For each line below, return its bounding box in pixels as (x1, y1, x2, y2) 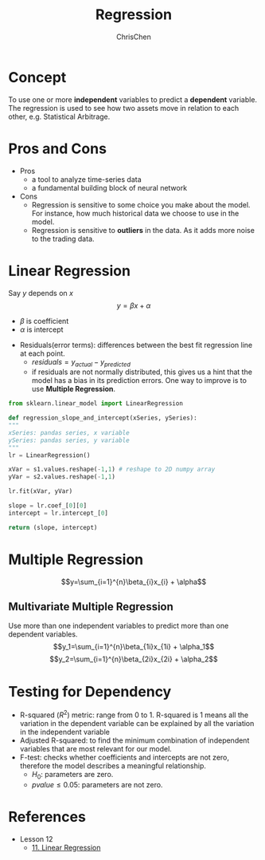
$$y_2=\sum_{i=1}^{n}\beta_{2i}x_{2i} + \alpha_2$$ (49, 654, 218, 664)
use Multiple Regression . (31, 385, 116, 394)
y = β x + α (116, 301, 151, 310)
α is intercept (19, 325, 64, 334)
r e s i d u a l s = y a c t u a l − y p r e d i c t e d (31, 357, 131, 369)
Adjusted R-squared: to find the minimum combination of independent (19, 736, 250, 745)
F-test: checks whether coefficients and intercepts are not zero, (19, 752, 229, 763)
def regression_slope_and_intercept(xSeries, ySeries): (8, 414, 197, 422)
